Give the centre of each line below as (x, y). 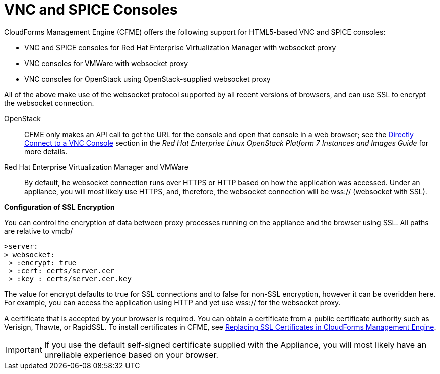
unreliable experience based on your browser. (131, 355)
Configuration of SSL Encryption (59, 207)
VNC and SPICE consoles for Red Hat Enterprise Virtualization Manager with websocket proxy (180, 47)
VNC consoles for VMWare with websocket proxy (106, 63)
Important (24, 350)
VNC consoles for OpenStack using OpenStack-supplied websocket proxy (147, 79)
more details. (46, 151)
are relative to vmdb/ (39, 231)
